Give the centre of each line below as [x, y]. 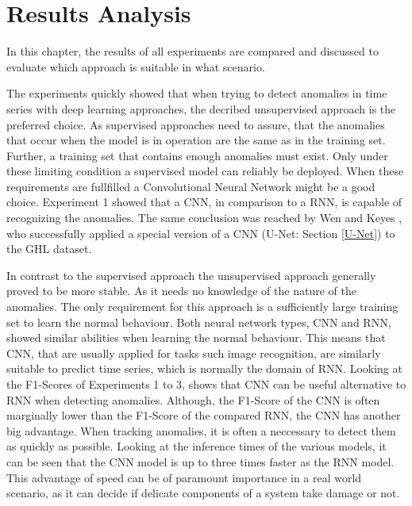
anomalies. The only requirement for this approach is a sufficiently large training [202, 307]
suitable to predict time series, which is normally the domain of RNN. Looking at [204, 368]
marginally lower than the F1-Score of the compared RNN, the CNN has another [204, 415]
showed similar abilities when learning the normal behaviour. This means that [196, 337]
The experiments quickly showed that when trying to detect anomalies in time [197, 93]
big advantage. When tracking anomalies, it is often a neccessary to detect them [201, 430]
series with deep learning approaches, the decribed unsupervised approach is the [201, 108]
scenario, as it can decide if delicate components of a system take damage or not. [203, 493]
